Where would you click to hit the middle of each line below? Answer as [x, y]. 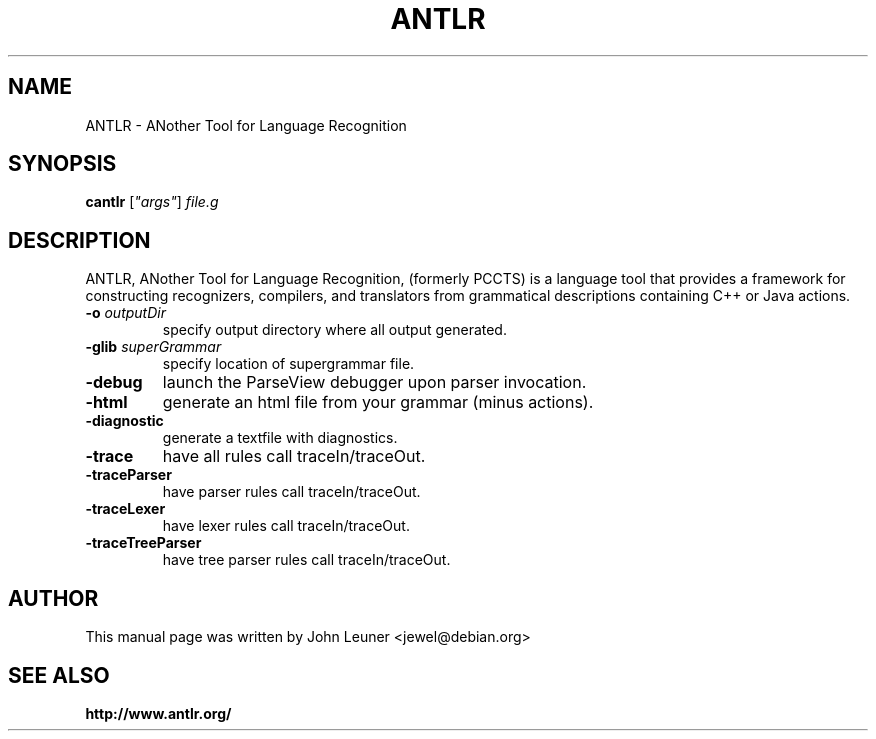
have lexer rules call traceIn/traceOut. [286, 526]
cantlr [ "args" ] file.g [152, 202]
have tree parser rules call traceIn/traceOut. [306, 560]
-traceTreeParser [143, 543]
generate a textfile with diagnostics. [280, 438]
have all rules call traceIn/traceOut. [294, 456]
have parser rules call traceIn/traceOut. [291, 492]
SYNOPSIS [62, 164]
